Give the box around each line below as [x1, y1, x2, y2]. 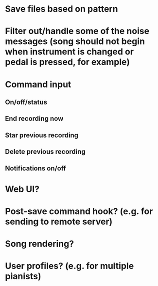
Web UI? [5, 184, 40, 195]
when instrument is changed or [5, 46, 134, 57]
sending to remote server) [5, 216, 113, 227]
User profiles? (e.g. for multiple [5, 261, 134, 271]
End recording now [5, 115, 64, 123]
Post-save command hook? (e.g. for [5, 205, 153, 217]
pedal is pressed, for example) [5, 57, 130, 67]
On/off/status [5, 98, 48, 106]
